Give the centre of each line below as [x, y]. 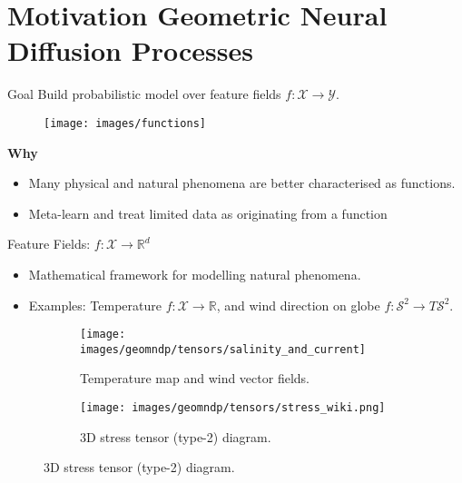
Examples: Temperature [95, 305]
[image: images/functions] [125, 123]
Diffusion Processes [130, 50]
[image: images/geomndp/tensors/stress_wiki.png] [233, 408]
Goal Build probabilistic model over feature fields [144, 94]
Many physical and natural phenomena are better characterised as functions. [242, 183]
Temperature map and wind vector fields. [195, 378]
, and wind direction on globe [298, 305]
